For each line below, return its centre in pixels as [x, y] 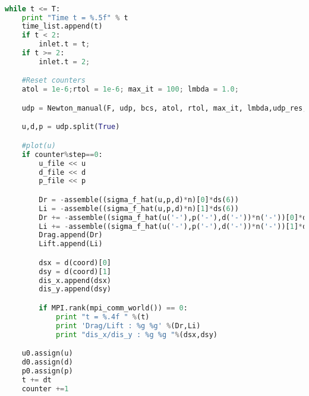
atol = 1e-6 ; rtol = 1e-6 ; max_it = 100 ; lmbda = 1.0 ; [130, 89]
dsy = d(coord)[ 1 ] [75, 271]
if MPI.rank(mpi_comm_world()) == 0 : [113, 308]
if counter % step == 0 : [62, 154]
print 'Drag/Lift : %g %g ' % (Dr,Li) [128, 326]
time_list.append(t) [62, 26]
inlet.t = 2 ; [64, 62]
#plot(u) [39, 145]
